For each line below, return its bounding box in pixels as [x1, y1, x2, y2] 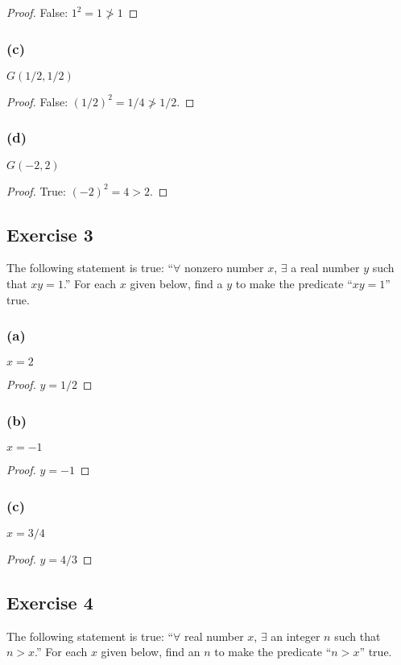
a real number [291, 259, 360, 276]
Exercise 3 [6, 221, 93, 246]
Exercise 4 [6, 590, 93, 615]
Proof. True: [6, 182, 66, 199]
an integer [271, 627, 320, 644]
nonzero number [184, 259, 264, 276]
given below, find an [101, 643, 200, 660]
